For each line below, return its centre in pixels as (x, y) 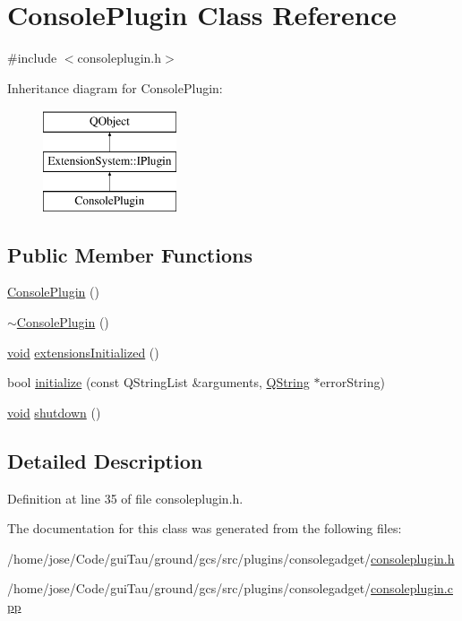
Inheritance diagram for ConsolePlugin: (115, 87)
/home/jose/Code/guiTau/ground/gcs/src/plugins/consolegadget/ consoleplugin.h (231, 558)
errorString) (352, 382)
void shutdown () (54, 412)
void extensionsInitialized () (83, 352)
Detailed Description (105, 460)
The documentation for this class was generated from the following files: (205, 528)
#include (32, 58)
